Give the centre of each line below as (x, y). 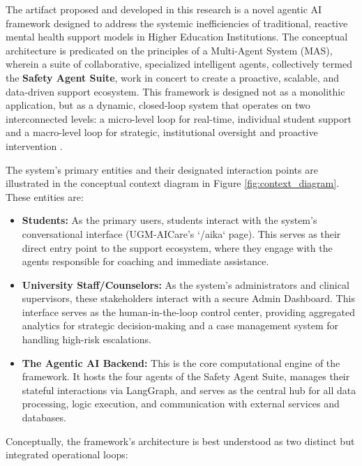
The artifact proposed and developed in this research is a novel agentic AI (164, 9)
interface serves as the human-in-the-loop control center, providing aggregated (189, 311)
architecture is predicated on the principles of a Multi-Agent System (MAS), (169, 50)
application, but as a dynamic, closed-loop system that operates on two (158, 105)
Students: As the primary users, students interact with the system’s (169, 220)
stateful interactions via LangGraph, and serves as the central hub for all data (189, 390)
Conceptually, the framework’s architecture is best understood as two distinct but (180, 441)
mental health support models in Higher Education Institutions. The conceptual (177, 37)
